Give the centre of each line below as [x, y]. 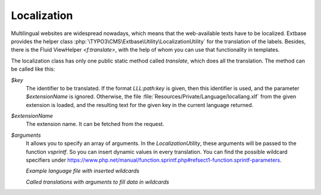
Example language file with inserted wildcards [83, 171]
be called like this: [33, 69]
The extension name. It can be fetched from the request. [95, 124]
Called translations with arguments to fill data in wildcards [97, 182]
